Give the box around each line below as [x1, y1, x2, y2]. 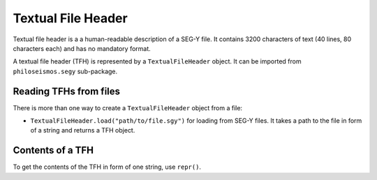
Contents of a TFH [13, 144, 94, 156]
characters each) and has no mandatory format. [13, 44, 151, 52]
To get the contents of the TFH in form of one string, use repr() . [13, 163, 202, 171]
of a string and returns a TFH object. [30, 126, 135, 135]
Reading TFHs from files [13, 85, 121, 97]
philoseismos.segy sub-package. [13, 67, 118, 75]
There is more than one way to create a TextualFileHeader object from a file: [13, 103, 243, 112]
